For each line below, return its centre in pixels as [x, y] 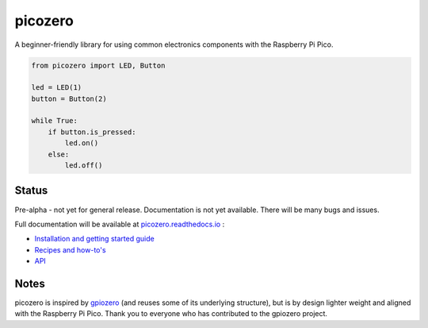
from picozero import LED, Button [98, 65]
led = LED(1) [57, 88]
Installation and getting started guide [94, 239]
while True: [55, 121]
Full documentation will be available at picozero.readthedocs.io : [120, 224]
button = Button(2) [69, 98]
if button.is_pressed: [92, 132]
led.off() [84, 166]
